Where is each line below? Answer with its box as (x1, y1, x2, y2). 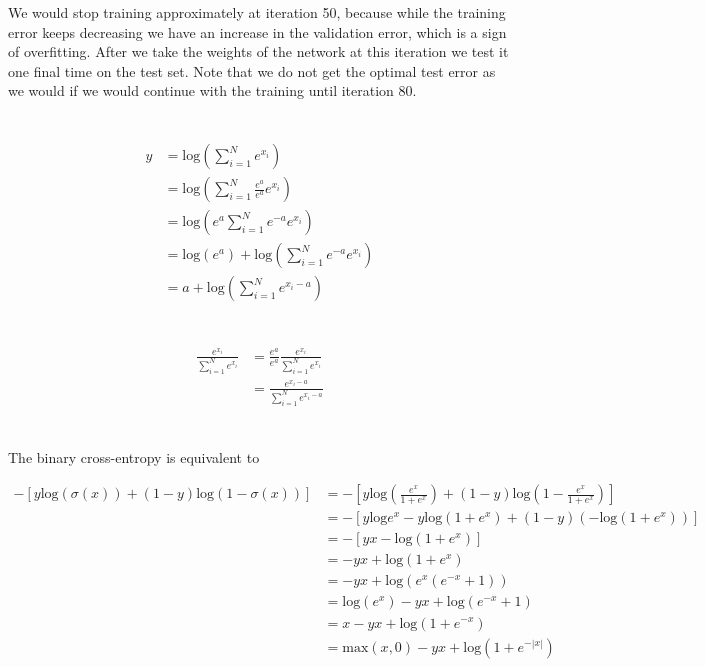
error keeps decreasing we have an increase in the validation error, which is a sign (8, 21, 507, 42)
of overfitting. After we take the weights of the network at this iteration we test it (8, 41, 509, 62)
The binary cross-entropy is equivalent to (8, 446, 260, 467)
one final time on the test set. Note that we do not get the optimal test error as (8, 60, 496, 81)
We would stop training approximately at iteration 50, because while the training (8, 2, 506, 22)
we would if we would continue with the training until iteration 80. (8, 80, 417, 101)
